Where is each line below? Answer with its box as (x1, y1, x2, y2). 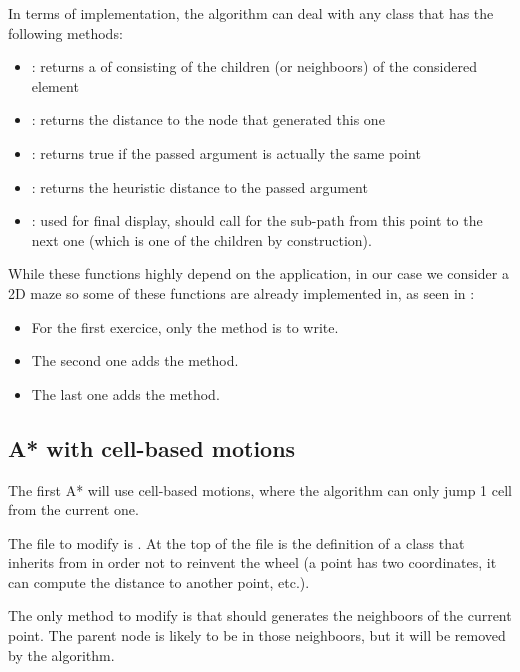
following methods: (8, 22, 123, 43)
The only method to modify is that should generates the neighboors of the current (8, 605, 512, 626)
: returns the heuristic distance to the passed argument (31, 176, 368, 197)
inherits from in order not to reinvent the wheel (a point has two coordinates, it (8, 552, 497, 573)
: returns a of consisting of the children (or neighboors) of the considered (31, 56, 477, 77)
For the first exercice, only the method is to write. (31, 316, 339, 337)
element (31, 75, 79, 96)
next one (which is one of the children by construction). (31, 229, 372, 250)
